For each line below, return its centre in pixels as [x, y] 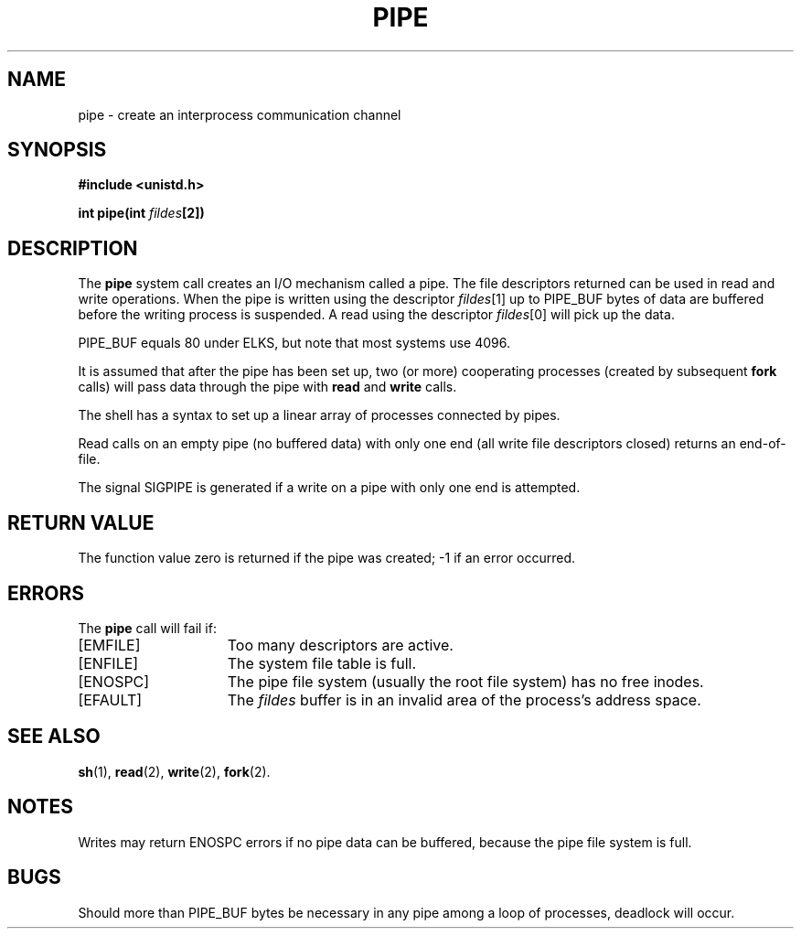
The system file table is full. [322, 663]
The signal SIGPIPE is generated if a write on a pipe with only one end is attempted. [329, 488]
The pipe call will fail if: [147, 628]
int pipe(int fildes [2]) [141, 213]
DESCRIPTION [73, 248]
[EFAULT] [110, 699]
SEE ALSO [54, 737]
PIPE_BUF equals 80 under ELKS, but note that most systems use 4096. [294, 343]
